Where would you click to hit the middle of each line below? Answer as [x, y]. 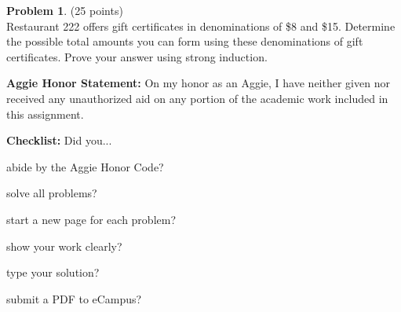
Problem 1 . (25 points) [65, 10]
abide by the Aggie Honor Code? [85, 166]
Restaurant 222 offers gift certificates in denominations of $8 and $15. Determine [201, 26]
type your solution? [53, 272]
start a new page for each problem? [91, 219]
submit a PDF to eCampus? [74, 298]
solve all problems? [52, 193]
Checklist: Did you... [59, 140]
